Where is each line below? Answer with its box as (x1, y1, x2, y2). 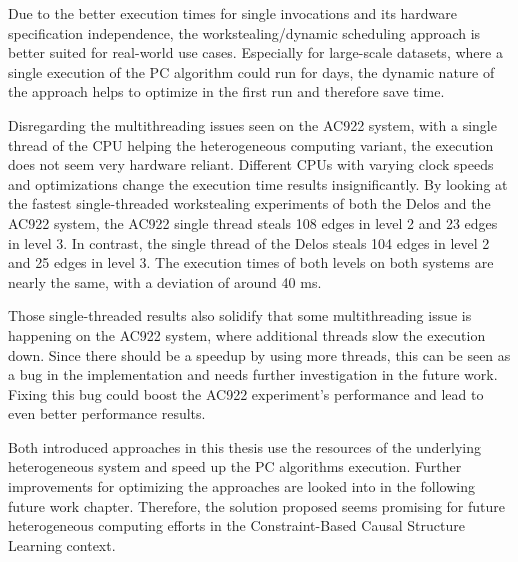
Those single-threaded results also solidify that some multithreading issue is (8, 305, 472, 326)
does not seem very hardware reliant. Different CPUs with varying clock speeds (8, 154, 494, 175)
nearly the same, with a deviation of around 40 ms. (8, 271, 322, 292)
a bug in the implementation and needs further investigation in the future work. (8, 364, 498, 385)
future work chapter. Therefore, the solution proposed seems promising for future (8, 495, 505, 516)
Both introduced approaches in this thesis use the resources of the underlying (8, 436, 482, 457)
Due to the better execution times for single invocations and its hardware (8, 3, 458, 23)
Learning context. (8, 534, 116, 555)
